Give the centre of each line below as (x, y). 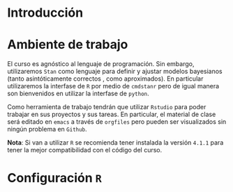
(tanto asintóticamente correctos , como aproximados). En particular (105, 79)
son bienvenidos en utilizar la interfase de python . (78, 94)
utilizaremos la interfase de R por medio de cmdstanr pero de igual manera (113, 86)
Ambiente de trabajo (68, 45)
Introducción (45, 13)
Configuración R (55, 178)
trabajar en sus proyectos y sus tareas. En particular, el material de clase (112, 114)
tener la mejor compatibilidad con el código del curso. (85, 150)
